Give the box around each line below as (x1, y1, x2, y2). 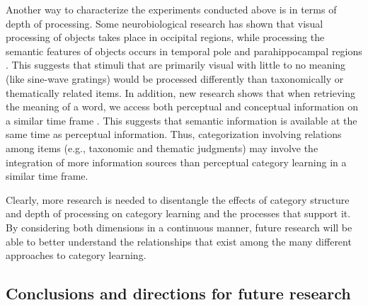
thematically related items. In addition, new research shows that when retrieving (6, 85, 355, 100)
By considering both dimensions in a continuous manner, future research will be (6, 219, 352, 234)
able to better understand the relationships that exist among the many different (6, 234, 352, 248)
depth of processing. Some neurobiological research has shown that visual (6, 16, 323, 30)
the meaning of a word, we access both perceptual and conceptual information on (6, 99, 359, 114)
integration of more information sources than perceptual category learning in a (6, 154, 347, 169)
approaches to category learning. (6, 248, 146, 263)
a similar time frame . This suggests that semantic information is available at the (6, 113, 357, 127)
